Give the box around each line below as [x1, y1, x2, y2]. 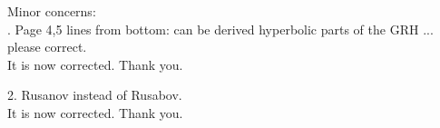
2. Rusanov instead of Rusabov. [7, 85, 182, 104]
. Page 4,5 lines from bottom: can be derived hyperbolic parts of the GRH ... [7, 19, 434, 38]
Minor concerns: [7, 2, 96, 20]
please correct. [7, 37, 87, 56]
